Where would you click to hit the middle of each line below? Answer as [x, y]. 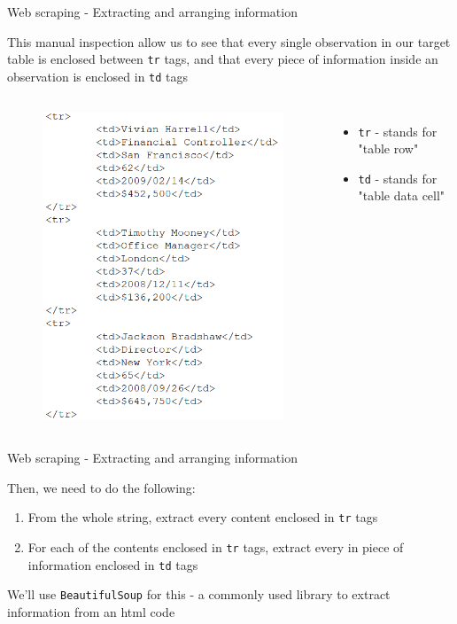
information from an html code [91, 611]
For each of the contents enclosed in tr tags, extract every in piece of [216, 546]
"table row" [388, 148]
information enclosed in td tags [113, 564]
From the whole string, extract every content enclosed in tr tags [203, 517]
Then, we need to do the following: [101, 487]
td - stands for [398, 178]
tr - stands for [398, 131]
